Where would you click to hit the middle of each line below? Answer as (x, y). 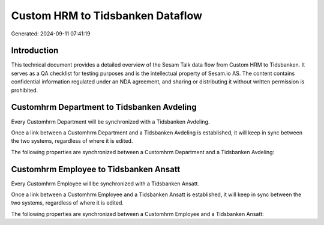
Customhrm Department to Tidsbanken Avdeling (104, 107)
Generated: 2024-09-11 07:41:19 (51, 34)
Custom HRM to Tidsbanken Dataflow (106, 16)
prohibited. (25, 90)
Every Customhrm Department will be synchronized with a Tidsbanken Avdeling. (110, 121)
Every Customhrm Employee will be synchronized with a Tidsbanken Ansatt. (105, 184)
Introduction (35, 51)
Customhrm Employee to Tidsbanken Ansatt (96, 169)
